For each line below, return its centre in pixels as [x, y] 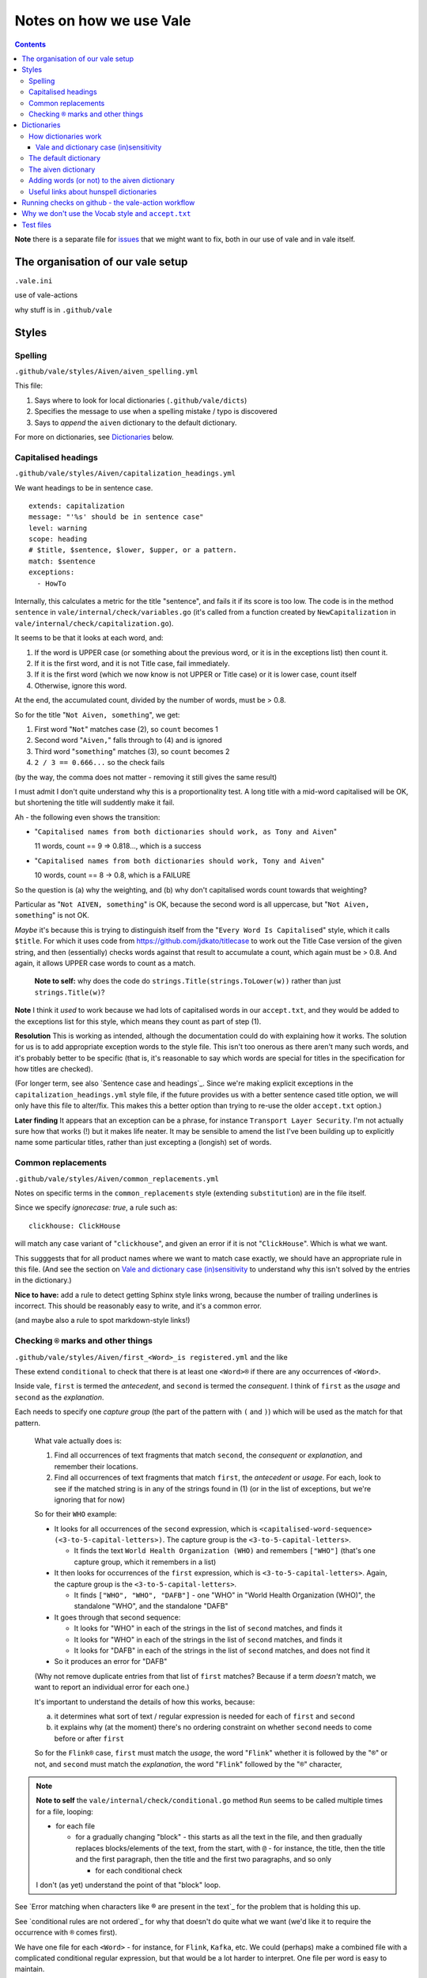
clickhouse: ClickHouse [75, 1226]
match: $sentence [62, 561]
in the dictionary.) [43, 1280]
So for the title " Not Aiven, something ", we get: [97, 714]
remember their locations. [96, 1466]
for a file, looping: [65, 1811]
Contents [30, 44]
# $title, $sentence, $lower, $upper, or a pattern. [133, 550]
